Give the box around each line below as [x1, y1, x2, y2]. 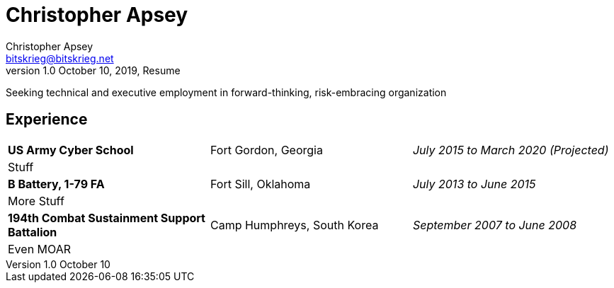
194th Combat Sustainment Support [8, 210, 205, 225]
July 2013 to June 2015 [412, 176, 536, 191]
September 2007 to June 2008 [412, 217, 577, 232]
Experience [6, 110, 88, 129]
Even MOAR [8, 241, 72, 256]
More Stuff [8, 193, 64, 208]
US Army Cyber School [8, 142, 134, 157]
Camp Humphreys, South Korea [210, 217, 379, 232]
